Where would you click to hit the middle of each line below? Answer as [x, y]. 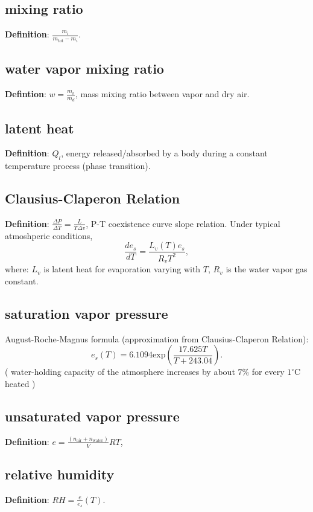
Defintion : [26, 93]
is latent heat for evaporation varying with [122, 269]
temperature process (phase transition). [78, 166]
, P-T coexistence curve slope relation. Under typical [183, 223]
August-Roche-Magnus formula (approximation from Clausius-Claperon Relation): [157, 338]
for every [268, 372]
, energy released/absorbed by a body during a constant [164, 153]
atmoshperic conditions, [49, 235]
